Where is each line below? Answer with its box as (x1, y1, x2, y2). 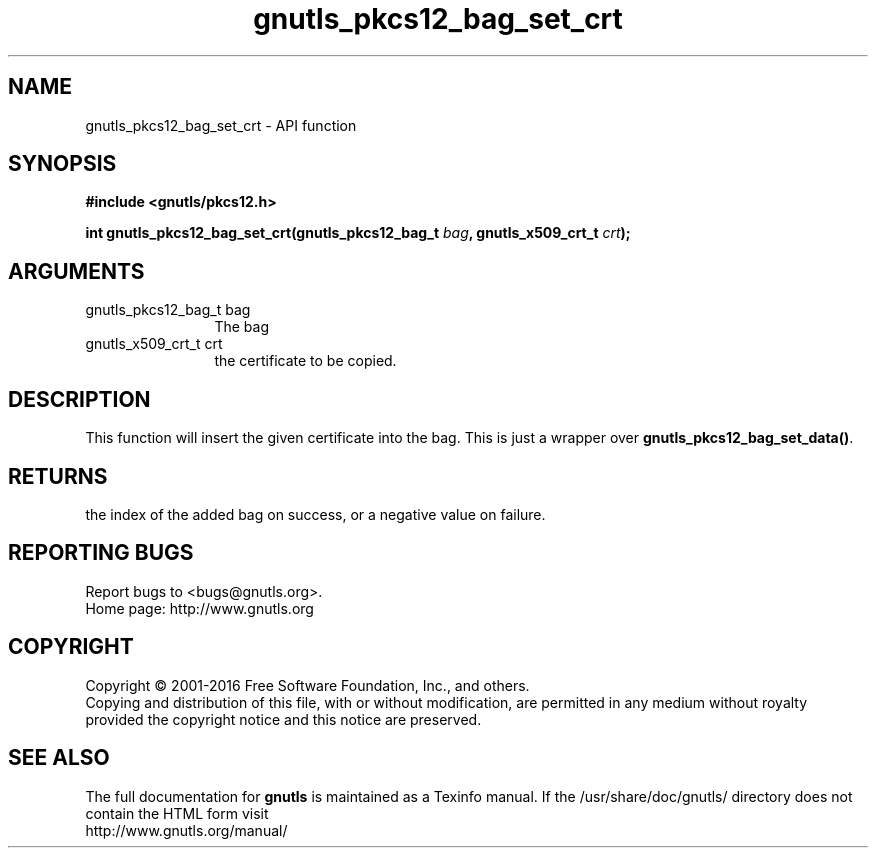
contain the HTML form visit (85, 804, 269, 822)
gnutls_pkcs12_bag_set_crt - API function (85, 116, 357, 134)
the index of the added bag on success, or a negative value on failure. (85, 505, 546, 523)
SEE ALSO (8, 745, 110, 771)
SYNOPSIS (8, 151, 117, 177)
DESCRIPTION (8, 386, 151, 412)
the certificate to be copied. (214, 352, 397, 370)
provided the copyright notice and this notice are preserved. (85, 710, 482, 728)
